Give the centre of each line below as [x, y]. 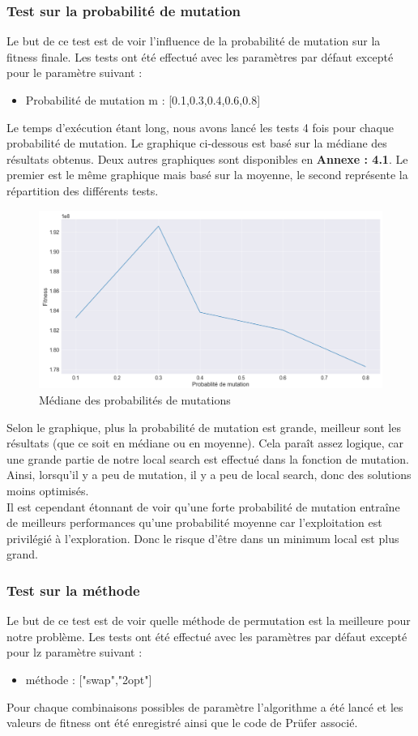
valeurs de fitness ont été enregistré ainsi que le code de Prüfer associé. [182, 723]
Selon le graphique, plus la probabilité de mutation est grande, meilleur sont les [204, 427]
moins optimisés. [48, 490]
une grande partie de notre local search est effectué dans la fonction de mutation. [208, 458]
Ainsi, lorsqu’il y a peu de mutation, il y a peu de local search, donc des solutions [209, 475]
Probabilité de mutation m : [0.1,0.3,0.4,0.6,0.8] [143, 100]
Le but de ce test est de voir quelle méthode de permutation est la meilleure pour [209, 620]
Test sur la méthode [73, 590]
